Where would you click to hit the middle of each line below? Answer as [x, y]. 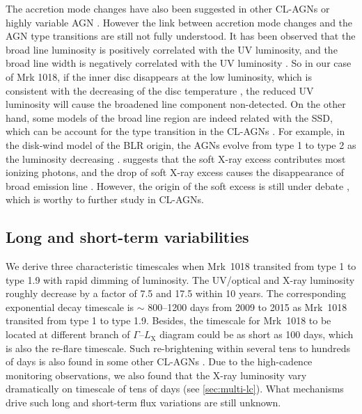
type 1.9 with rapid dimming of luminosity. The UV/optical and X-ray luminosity [180, 279]
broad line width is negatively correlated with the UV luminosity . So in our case [179, 63]
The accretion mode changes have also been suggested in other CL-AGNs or [168, 8]
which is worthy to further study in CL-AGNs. [105, 199]
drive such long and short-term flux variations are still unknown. [143, 403]
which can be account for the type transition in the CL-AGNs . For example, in [175, 131]
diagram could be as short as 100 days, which [257, 334]
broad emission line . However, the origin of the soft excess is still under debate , [178, 185]
